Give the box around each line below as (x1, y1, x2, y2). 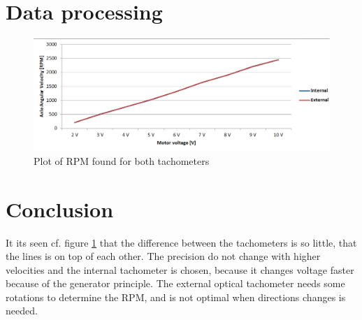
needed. (6, 303, 38, 318)
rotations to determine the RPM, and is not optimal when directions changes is (6, 289, 346, 304)
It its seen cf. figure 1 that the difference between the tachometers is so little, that (6, 235, 357, 249)
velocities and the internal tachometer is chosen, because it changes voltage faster (6, 262, 354, 277)
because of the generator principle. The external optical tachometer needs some (6, 276, 345, 291)
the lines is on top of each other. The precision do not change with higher (6, 249, 321, 263)
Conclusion (6, 194, 114, 223)
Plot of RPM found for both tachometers (34, 153, 210, 168)
